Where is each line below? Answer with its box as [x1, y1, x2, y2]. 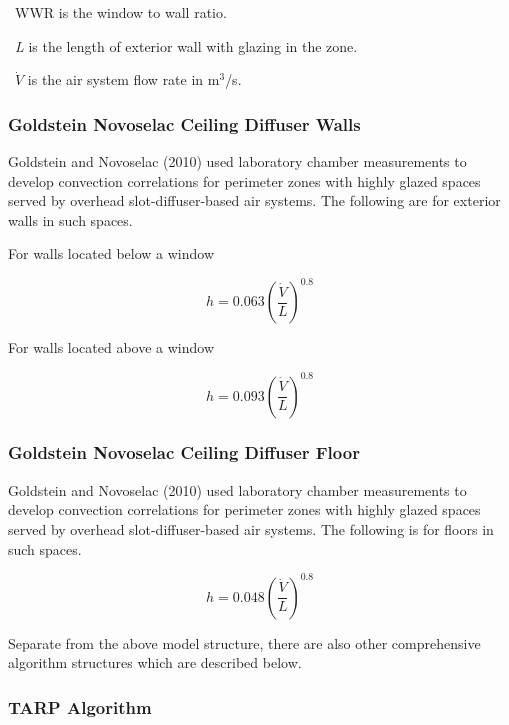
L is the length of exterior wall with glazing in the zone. [15, 35, 358, 56]
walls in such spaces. [8, 209, 133, 230]
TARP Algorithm [8, 694, 152, 719]
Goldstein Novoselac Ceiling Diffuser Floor [8, 440, 360, 465]
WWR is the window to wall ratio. [14, 2, 227, 22]
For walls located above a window [8, 337, 215, 358]
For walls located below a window [8, 243, 215, 264]
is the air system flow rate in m [27, 69, 220, 90]
